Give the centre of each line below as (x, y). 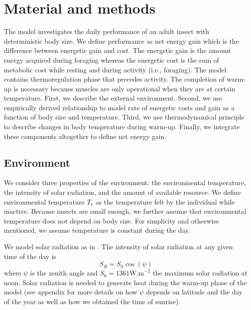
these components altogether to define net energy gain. (85, 136)
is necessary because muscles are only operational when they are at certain (125, 88)
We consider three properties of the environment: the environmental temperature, (125, 182)
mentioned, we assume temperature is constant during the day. (97, 230)
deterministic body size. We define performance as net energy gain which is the (121, 41)
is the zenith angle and (64, 273)
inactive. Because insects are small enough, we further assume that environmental (125, 211)
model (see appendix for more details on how (71, 292)
